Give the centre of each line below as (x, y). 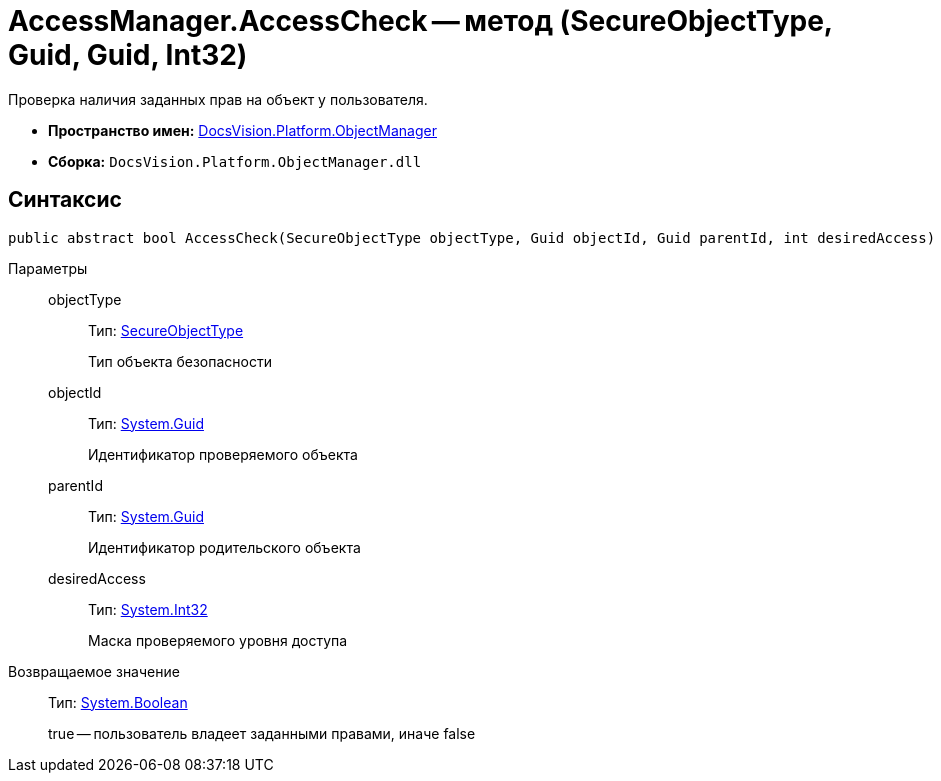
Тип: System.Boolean (118, 702)
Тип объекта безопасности (180, 361)
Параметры (48, 268)
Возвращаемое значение (94, 671)
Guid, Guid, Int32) (128, 55)
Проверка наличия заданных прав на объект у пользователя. (218, 99)
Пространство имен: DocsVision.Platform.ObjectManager (242, 130)
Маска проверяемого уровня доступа (218, 640)
